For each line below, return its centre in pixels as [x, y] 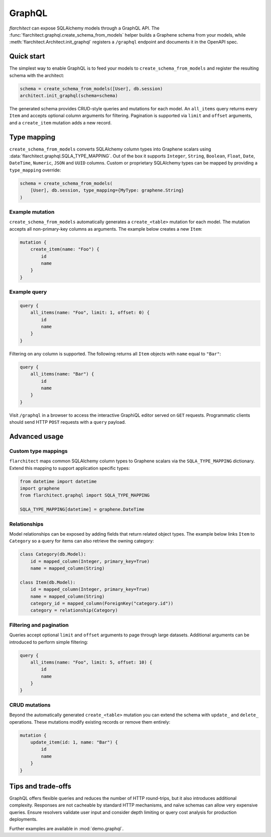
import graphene [40, 488]
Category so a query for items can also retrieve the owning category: [82, 541]
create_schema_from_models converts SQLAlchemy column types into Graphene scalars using [110, 149]
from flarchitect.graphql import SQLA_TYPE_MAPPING [85, 495]
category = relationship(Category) [74, 610]
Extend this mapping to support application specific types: [70, 468]
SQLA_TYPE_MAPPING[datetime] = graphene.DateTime [82, 510]
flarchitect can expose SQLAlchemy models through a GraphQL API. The [85, 28]
